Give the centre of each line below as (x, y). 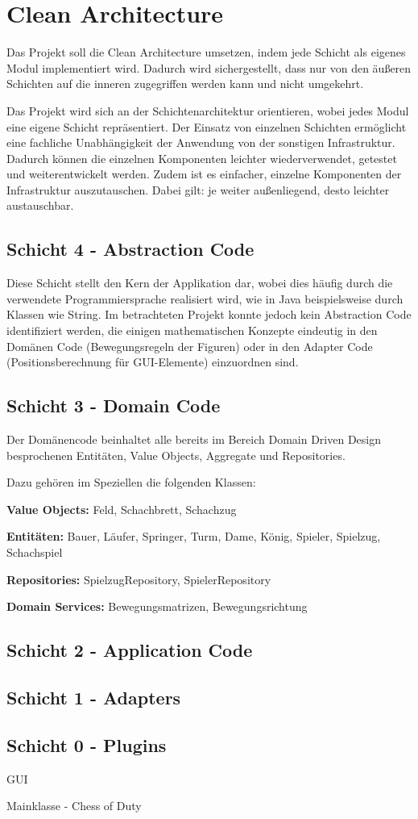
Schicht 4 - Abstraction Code (130, 249)
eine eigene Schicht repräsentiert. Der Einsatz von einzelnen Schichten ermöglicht (207, 126)
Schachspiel (35, 552)
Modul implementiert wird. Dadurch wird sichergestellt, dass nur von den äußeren (209, 67)
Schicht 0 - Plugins (87, 744)
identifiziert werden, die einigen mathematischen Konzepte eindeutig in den (192, 330)
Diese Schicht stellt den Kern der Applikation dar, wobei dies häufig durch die (200, 283)
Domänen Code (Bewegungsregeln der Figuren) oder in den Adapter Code (190, 346)
